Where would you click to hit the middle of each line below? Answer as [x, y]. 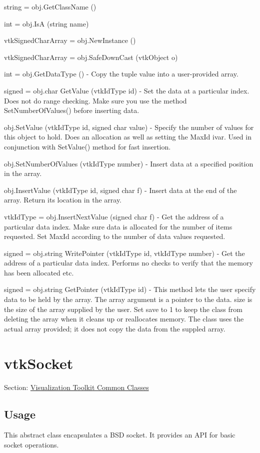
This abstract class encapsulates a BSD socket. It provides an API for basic [120, 435]
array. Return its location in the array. [63, 200]
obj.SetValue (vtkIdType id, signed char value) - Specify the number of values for [129, 127]
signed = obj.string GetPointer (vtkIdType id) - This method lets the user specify [130, 289]
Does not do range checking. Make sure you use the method [95, 100]
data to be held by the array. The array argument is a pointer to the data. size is [128, 299]
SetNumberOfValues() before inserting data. [72, 110]
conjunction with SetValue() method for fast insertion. [87, 146]
